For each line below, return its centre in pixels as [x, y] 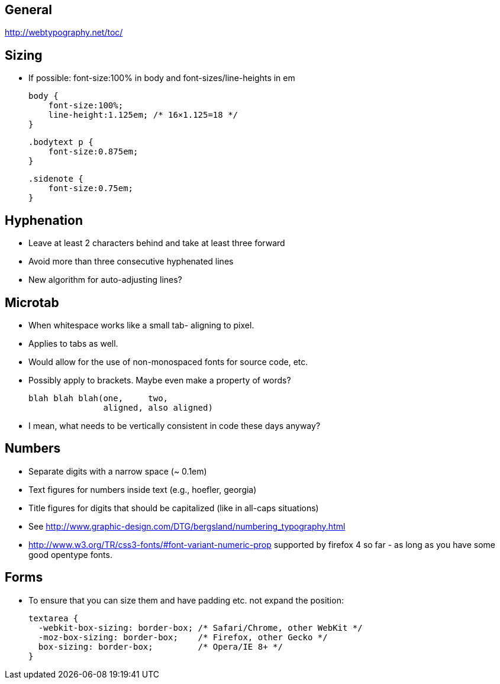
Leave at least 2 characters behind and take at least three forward [157, 243]
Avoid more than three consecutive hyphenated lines [131, 262]
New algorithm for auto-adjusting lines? [105, 280]
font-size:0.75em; [91, 188]
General [29, 10]
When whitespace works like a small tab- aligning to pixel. [141, 325]
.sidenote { [56, 179]
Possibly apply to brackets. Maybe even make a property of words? [160, 380]
